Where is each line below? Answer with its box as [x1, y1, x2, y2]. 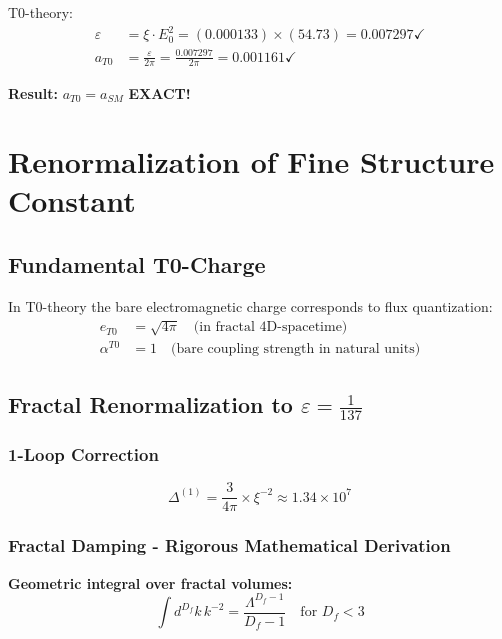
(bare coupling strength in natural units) [171, 342, 421, 357]
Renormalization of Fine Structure [8, 141, 495, 182]
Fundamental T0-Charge [8, 249, 266, 280]
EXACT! [128, 82, 191, 103]
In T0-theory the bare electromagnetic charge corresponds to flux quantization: [8, 295, 493, 316]
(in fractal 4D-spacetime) [193, 320, 348, 335]
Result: [8, 82, 58, 103]
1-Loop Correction [8, 441, 159, 466]
